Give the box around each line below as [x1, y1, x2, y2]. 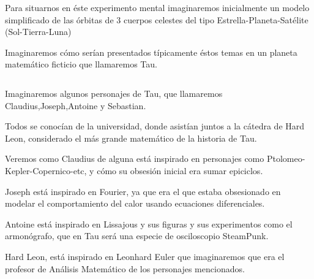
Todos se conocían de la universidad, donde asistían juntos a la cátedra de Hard [5, 120, 305, 132]
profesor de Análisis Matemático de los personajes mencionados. [5, 262, 245, 275]
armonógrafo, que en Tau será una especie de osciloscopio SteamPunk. [5, 229, 269, 242]
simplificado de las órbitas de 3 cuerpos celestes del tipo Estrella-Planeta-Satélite [5, 13, 308, 26]
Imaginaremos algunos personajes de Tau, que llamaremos [5, 86, 223, 99]
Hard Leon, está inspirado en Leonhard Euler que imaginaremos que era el [5, 250, 285, 262]
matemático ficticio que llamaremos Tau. [5, 58, 157, 71]
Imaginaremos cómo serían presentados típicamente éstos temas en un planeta [5, 45, 297, 58]
